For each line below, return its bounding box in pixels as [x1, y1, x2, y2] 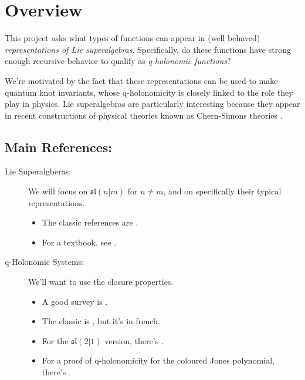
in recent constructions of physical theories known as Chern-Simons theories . [5, 109, 283, 121]
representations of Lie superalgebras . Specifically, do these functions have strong [5, 43, 291, 55]
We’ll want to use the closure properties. [28, 275, 174, 288]
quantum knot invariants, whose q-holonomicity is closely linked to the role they [5, 86, 293, 98]
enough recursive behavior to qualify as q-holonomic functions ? [5, 55, 231, 67]
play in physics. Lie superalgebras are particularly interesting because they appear [5, 97, 300, 110]
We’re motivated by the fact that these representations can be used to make [5, 74, 278, 86]
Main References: [5, 137, 112, 156]
